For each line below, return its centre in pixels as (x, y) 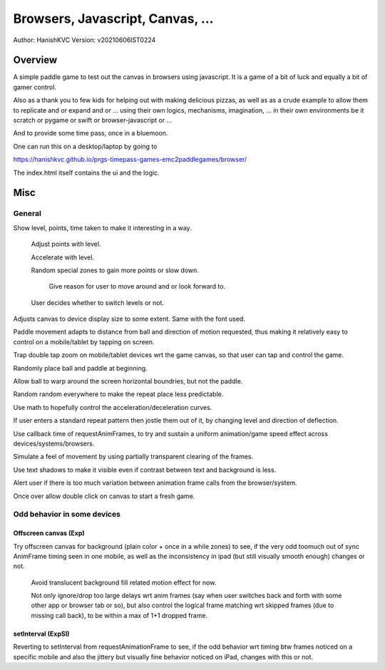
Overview (35, 60)
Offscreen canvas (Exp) (49, 533)
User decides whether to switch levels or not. (97, 302)
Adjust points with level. (66, 244)
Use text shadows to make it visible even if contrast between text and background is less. (145, 470)
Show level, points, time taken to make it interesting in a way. (102, 227)
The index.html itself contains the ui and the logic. (86, 172)
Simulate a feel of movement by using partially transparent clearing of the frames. (133, 457)
